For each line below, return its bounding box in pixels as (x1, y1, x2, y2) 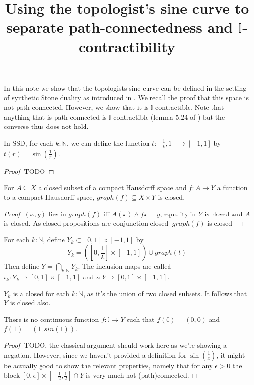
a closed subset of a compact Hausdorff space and (38, 182, 187, 192)
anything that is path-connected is (4, 111, 107, 122)
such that (127, 314, 155, 324)
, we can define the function (66, 137, 150, 148)
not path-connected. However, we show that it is (4, 102, 149, 112)
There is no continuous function (4, 314, 99, 324)
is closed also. (10, 298, 51, 308)
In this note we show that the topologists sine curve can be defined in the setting (4, 83, 247, 93)
